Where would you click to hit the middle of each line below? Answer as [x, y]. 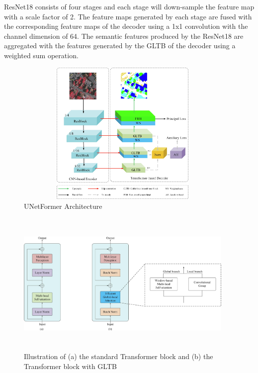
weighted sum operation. [41, 55]
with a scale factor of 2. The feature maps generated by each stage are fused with [128, 16]
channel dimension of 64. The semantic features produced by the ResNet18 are [124, 36]
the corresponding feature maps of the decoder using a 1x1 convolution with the [126, 26]
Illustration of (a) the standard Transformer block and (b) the [119, 356]
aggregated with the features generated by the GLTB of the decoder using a [120, 46]
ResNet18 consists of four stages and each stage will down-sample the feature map [129, 6]
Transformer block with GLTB [70, 366]
